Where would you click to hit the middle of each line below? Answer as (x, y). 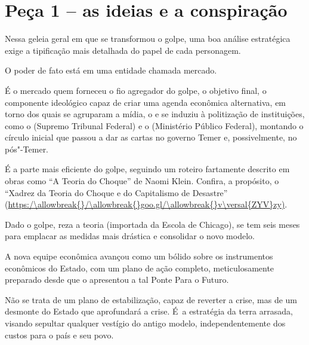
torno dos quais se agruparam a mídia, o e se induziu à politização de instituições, (155, 114)
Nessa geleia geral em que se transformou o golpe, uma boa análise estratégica (148, 39)
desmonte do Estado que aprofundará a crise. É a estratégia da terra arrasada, (149, 311)
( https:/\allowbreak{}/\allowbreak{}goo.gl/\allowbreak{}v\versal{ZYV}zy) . (146, 204)
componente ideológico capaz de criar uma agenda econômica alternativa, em (146, 102)
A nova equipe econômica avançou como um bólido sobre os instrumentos (139, 256)
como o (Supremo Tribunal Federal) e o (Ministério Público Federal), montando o (154, 125)
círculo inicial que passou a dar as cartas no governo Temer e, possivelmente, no (151, 137)
